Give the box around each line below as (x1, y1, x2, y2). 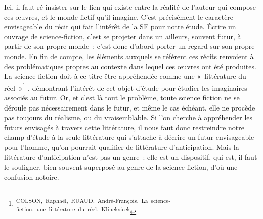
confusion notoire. (4, 171, 59, 182)
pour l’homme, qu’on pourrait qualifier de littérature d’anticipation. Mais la (4, 141, 239, 152)
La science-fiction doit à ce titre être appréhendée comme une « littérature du (4, 71, 246, 81)
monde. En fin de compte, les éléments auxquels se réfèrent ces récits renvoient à (4, 50, 254, 61)
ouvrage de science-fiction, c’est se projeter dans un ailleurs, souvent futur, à (4, 31, 241, 41)
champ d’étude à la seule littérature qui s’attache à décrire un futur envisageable (4, 132, 254, 142)
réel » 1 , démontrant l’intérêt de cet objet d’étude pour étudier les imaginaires (4, 81, 247, 93)
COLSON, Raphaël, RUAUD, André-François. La (16, 196, 148, 205)
